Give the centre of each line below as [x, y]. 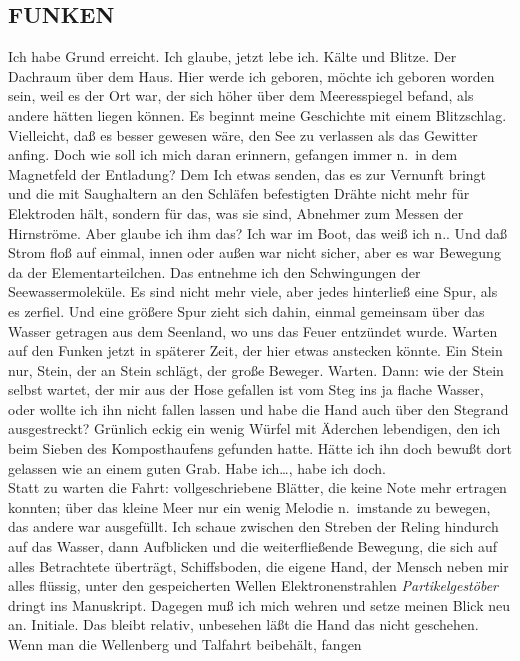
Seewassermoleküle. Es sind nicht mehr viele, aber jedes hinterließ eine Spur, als [253, 291]
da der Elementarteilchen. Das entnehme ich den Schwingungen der [214, 271]
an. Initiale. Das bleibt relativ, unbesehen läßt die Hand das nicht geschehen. [243, 624]
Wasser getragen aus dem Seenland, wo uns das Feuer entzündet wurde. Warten [253, 330]
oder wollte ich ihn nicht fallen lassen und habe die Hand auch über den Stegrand [258, 408]
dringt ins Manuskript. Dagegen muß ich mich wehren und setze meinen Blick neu [259, 604]
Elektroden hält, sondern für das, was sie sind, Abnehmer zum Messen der [236, 212]
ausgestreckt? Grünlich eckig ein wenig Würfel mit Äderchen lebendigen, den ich [254, 428]
